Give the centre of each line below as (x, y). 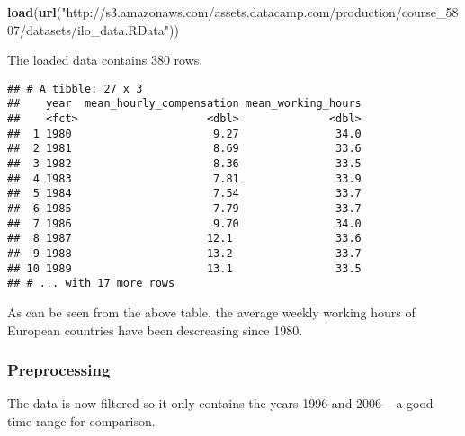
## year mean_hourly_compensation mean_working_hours (184, 104)
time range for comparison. (81, 420)
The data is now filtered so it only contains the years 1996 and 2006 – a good (220, 403)
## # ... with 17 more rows (91, 284)
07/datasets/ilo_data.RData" (89, 29)
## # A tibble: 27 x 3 (75, 89)
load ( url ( (35, 12)
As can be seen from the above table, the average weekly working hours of (211, 311)
